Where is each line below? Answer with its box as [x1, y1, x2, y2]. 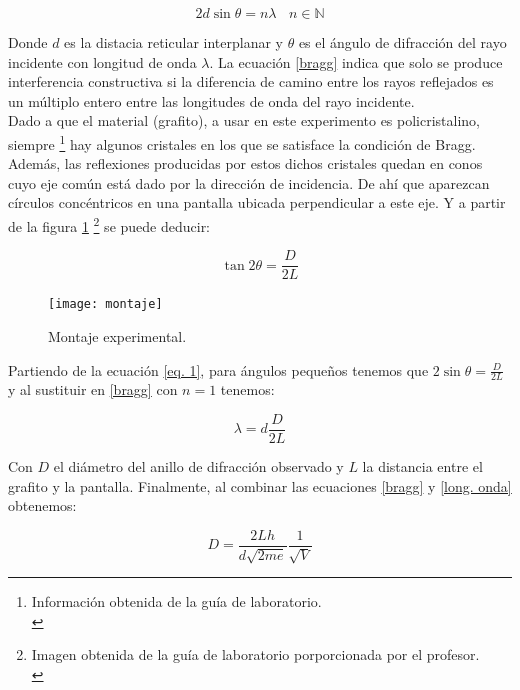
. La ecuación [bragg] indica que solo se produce [209, 51, 503, 72]
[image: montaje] [48, 297, 163, 312]
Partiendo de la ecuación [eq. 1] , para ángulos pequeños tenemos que [8, 359, 429, 380]
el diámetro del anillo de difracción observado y [53, 456, 344, 477]
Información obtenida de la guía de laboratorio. [31, 591, 322, 612]
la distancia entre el [362, 456, 483, 477]
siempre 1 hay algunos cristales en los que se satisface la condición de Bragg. [8, 130, 476, 154]
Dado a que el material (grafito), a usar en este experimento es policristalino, [8, 110, 481, 131]
